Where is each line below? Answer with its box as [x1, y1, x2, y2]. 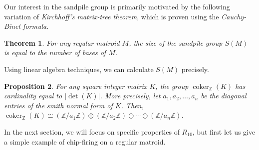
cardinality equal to [4, 90, 62, 101]
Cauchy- [221, 11, 247, 21]
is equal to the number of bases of [4, 47, 106, 58]
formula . [23, 21, 49, 31]
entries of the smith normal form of [4, 100, 113, 110]
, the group [155, 80, 189, 91]
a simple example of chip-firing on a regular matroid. [4, 136, 166, 147]
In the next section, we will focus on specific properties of [4, 126, 180, 137]
